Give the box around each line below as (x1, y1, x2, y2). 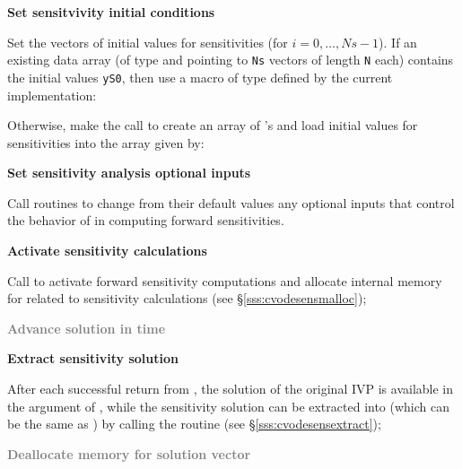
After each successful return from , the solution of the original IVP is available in (7, 379, 453, 398)
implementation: (7, 85, 97, 104)
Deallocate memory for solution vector (7, 444, 251, 463)
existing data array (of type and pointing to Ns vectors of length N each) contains (7, 50, 454, 69)
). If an (379, 32, 417, 51)
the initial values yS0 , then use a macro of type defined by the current (7, 67, 393, 86)
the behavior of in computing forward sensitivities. (7, 211, 284, 230)
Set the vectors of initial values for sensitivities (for (7, 32, 288, 51)
